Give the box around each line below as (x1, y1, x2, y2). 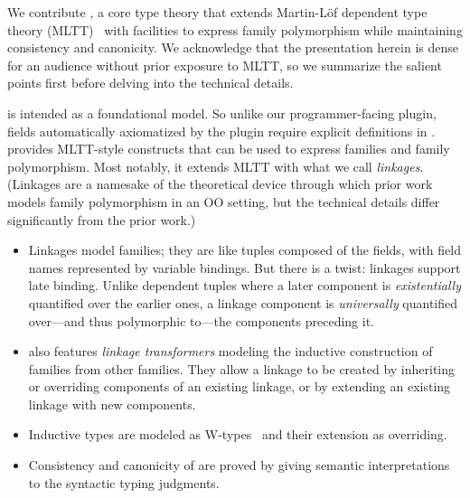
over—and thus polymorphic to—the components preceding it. (28, 311, 374, 330)
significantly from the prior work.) (7, 210, 196, 229)
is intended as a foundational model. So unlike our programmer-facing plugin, (7, 103, 437, 122)
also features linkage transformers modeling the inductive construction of (28, 342, 433, 361)
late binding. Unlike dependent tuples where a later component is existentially (28, 276, 461, 295)
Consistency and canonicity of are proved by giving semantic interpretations (28, 456, 450, 475)
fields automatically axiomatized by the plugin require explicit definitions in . (7, 121, 436, 140)
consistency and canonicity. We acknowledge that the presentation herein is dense (7, 38, 458, 57)
